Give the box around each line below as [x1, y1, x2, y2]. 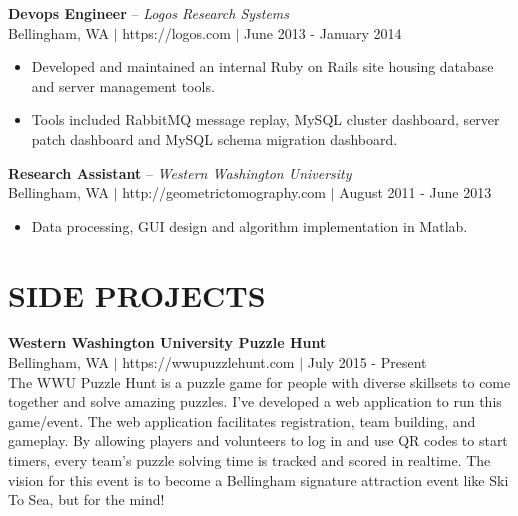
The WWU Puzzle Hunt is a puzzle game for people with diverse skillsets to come [8, 371, 511, 392]
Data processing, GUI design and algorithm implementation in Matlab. [31, 215, 468, 236]
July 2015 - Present [307, 352, 427, 373]
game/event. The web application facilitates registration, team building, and [8, 410, 476, 431]
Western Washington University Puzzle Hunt [8, 332, 327, 353]
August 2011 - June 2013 [339, 182, 492, 203]
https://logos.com [122, 22, 231, 43]
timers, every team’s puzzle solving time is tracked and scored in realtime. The [8, 450, 491, 471]
